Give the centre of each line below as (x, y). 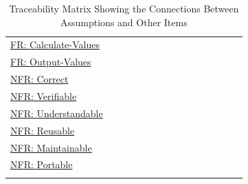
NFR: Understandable (57, 113)
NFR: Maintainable (51, 147)
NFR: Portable (42, 164)
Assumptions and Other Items (124, 22)
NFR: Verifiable (44, 95)
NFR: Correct (40, 79)
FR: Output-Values (51, 62)
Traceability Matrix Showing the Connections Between (124, 8)
